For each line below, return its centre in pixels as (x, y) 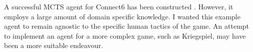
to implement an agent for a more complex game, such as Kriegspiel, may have (125, 35)
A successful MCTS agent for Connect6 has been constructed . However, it (119, 6)
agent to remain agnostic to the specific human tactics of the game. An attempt (127, 26)
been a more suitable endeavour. (54, 45)
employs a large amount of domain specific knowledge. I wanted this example (122, 16)
